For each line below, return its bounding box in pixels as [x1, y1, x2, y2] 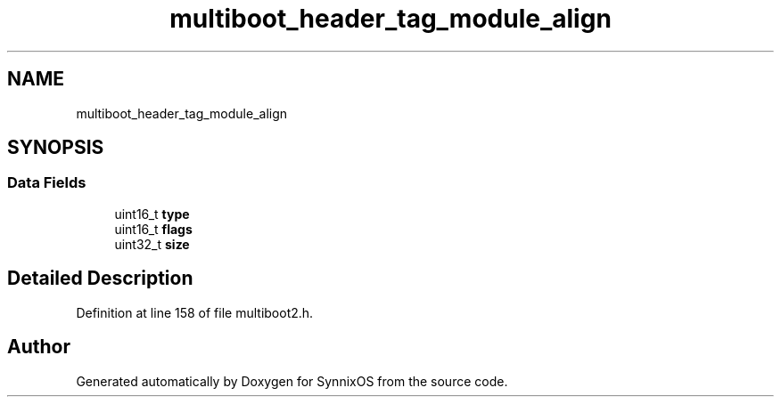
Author [7, 335, 70, 359]
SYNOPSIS [7, 136, 104, 159]
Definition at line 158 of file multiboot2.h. [76, 304, 314, 320]
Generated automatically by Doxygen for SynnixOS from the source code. [76, 373, 508, 389]
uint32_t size [114, 236, 190, 252]
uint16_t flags [114, 221, 193, 237]
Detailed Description [7, 267, 193, 290]
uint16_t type [114, 206, 190, 222]
